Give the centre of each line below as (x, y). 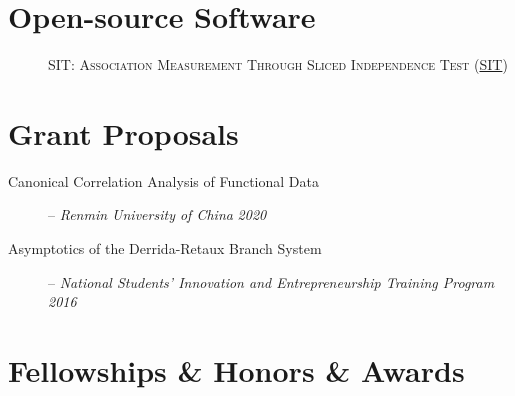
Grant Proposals (123, 132)
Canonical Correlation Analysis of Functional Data (163, 180)
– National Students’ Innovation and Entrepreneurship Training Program (271, 281)
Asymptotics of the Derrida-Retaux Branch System (165, 248)
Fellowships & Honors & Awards (236, 370)
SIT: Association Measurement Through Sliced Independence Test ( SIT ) (278, 64)
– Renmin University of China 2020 (157, 214)
